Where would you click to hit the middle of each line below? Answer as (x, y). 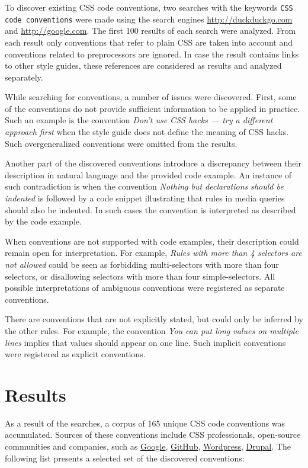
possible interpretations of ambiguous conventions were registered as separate (145, 288)
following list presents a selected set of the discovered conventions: (125, 458)
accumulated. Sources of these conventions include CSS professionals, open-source (153, 435)
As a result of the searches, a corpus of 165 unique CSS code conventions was (145, 423)
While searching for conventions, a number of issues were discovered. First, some (151, 97)
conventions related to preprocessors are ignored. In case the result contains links (152, 54)
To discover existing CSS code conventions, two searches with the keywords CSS (149, 7)
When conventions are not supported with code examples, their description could (152, 241)
